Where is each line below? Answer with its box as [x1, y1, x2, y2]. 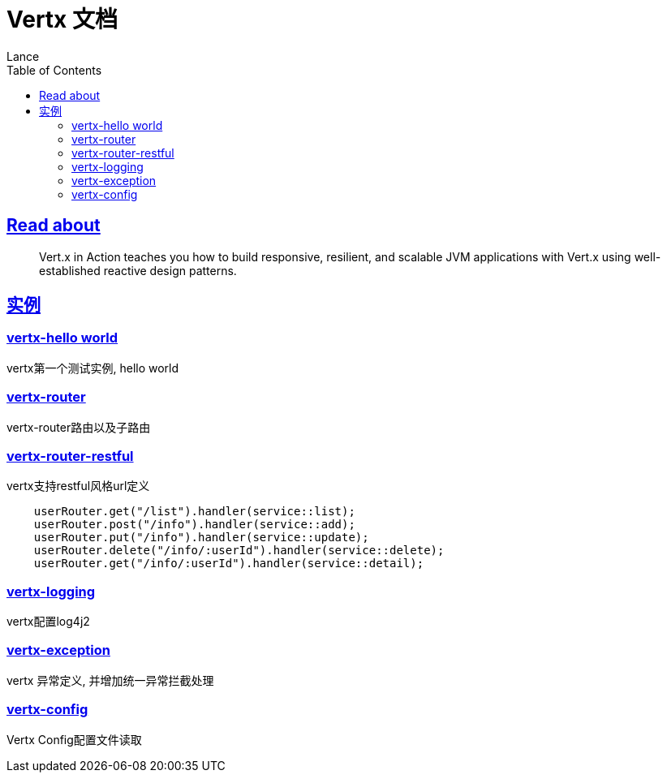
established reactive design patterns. [39, 263, 237, 278]
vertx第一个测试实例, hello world [6, 360, 179, 375]
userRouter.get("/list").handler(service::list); [33, 505, 355, 519]
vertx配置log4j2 [6, 614, 90, 629]
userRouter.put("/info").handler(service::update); [33, 531, 369, 544]
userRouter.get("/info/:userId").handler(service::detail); [33, 557, 424, 570]
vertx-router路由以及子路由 [6, 420, 151, 434]
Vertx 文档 [6, 6, 118, 33]
